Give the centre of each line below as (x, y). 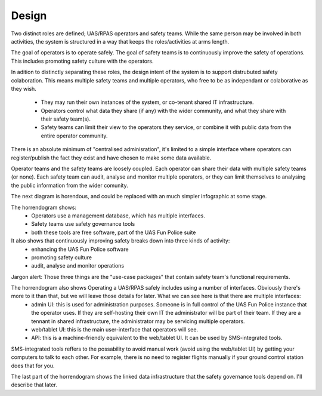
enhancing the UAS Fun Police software (80, 249)
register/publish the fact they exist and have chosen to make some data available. (111, 158)
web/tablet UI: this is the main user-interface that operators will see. (115, 330)
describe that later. (34, 385)
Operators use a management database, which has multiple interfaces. (118, 216)
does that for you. (33, 366)
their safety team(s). (66, 119)
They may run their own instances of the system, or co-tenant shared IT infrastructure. (147, 102)
